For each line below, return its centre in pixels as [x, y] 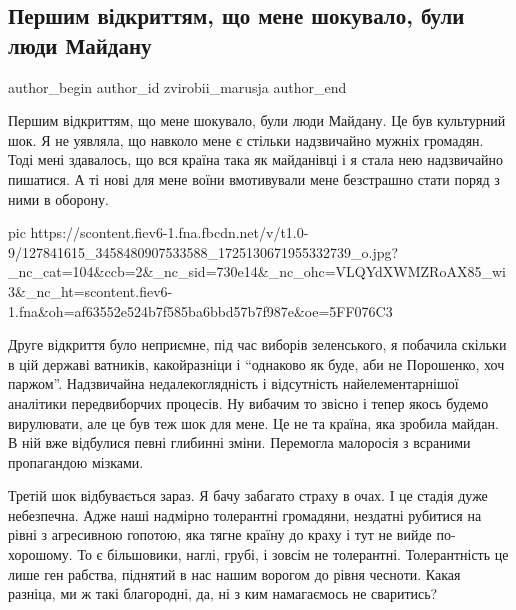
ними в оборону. [58, 198]
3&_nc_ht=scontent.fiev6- [90, 290]
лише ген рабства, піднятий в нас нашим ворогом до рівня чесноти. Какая [234, 573]
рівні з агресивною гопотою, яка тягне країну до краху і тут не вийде [220, 534]
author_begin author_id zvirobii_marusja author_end [177, 86]
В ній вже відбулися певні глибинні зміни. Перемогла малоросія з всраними [239, 442]
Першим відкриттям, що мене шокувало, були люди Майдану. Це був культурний [257, 120]
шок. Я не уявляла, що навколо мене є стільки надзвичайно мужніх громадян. [246, 139]
